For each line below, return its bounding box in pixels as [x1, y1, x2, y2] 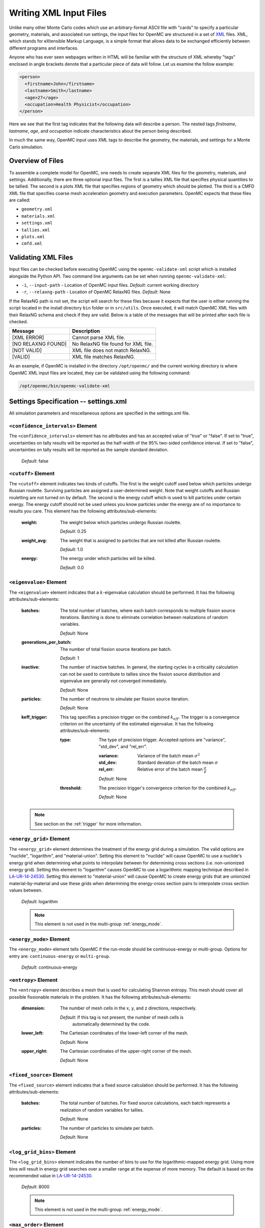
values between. [9, 887, 43, 893]
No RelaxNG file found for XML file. [72, 340, 153, 347]
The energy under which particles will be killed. [60, 556, 156, 561]
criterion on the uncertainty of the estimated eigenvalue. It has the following [60, 721, 213, 727]
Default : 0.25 [60, 529, 87, 534]
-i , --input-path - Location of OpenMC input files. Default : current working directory [21, 282, 199, 288]
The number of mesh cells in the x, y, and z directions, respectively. [60, 1005, 197, 1011]
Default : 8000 [21, 1184, 50, 1190]
